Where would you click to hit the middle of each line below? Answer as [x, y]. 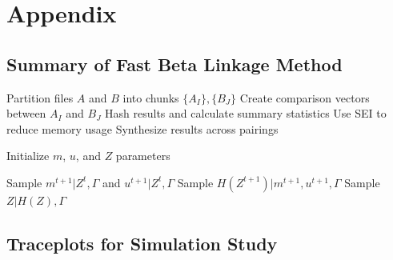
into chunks [151, 97]
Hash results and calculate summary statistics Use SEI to [246, 113]
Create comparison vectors [305, 97]
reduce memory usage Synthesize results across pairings [142, 128]
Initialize [28, 156]
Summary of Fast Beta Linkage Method [174, 64]
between [26, 113]
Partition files [40, 97]
